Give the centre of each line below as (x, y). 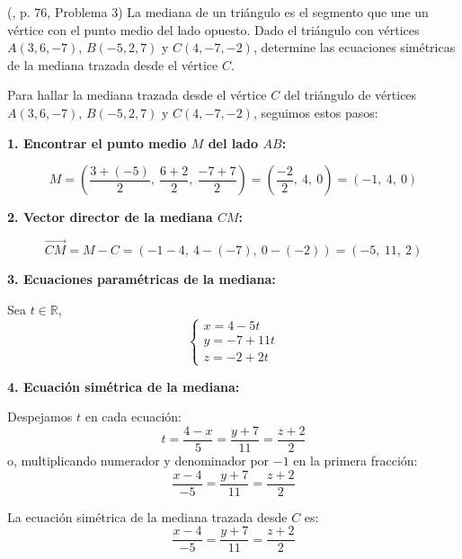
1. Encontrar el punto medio (97, 142)
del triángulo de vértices (350, 95)
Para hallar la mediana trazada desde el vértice (137, 95)
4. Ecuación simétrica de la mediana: (124, 386)
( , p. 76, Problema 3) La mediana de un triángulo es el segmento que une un (218, 12)
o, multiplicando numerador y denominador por (138, 460)
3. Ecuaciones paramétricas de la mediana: (142, 278)
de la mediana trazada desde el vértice (113, 64)
